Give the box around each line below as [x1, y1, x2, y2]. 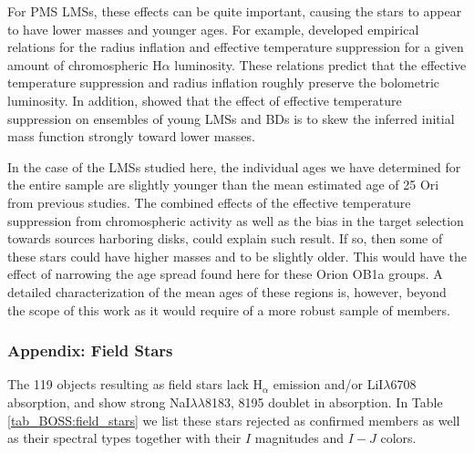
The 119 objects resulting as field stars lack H [7, 375, 263, 394]
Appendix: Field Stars [7, 339, 173, 362]
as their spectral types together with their [7, 428, 242, 448]
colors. [380, 428, 417, 448]
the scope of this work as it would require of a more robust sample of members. [7, 300, 450, 319]
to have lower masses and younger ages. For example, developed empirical [7, 19, 419, 38]
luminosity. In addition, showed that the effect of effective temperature [7, 90, 402, 109]
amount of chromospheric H [7, 55, 162, 74]
